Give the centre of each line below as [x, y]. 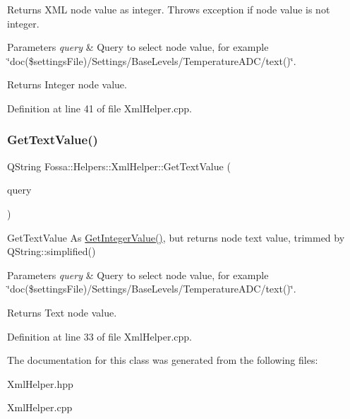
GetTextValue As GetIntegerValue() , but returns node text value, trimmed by [176, 237]
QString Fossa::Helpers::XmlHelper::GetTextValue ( [119, 166]
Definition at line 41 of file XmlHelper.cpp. [99, 108]
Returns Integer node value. [67, 84]
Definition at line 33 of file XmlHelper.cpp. [99, 336]
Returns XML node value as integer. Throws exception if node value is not [169, 9]
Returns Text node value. [62, 312]
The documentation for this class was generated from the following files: [163, 360]
